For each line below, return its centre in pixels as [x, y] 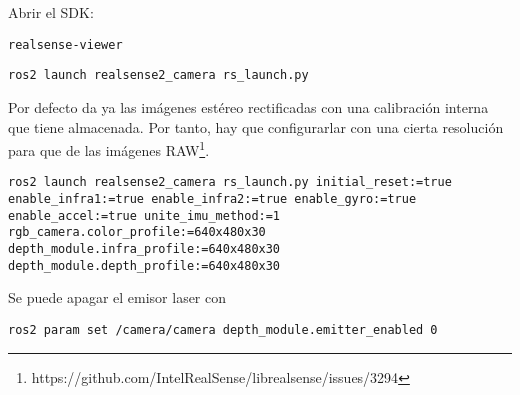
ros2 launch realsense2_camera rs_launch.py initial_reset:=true [230, 182]
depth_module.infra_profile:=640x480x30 [144, 248]
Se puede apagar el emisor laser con [117, 297]
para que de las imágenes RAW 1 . [109, 148]
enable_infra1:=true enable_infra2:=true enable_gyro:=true [212, 199]
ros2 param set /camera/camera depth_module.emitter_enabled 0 [223, 329]
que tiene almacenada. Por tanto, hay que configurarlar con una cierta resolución [256, 126]
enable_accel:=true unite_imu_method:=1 [144, 215]
